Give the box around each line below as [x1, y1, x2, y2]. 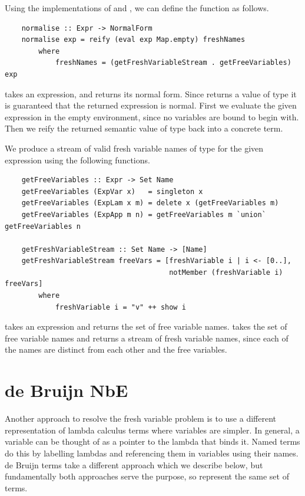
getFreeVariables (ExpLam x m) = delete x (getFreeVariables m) [21, 199, 279, 208]
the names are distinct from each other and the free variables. [5, 343, 227, 356]
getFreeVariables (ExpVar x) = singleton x [21, 187, 203, 196]
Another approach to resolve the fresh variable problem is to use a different [5, 412, 277, 425]
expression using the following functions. [5, 153, 150, 166]
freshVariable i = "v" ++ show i [55, 303, 186, 311]
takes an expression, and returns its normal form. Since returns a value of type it [5, 87, 297, 100]
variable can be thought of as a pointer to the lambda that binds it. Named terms [5, 435, 300, 448]
